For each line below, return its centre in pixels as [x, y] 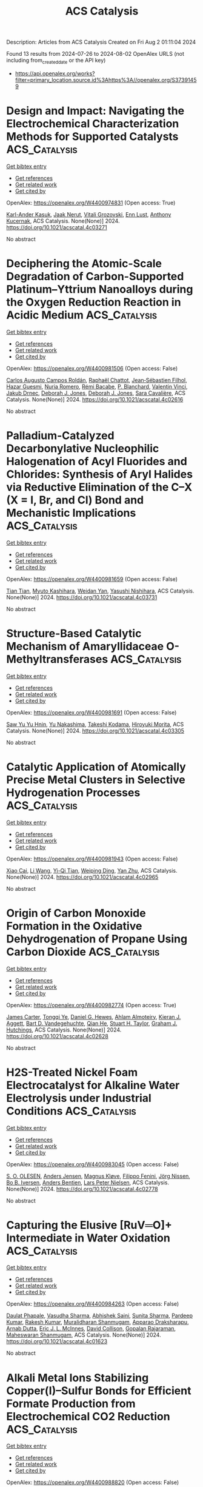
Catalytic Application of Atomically [96, 767]
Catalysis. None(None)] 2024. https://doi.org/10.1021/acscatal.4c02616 [95, 399]
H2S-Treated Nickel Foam [72, 1072]
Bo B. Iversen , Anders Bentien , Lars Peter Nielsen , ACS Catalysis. [88, 1182]
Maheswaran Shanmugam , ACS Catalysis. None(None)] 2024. [84, 1335]
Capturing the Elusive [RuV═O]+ [89, 1225]
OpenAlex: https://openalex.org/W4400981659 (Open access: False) [92, 579]
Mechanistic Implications [71, 513]
